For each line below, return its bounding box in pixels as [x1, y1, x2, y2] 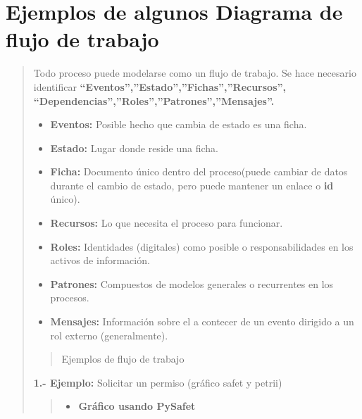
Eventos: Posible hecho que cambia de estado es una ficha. [50, 117, 307, 132]
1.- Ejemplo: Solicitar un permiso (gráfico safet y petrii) [33, 375, 282, 389]
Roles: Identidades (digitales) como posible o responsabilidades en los [50, 239, 354, 254]
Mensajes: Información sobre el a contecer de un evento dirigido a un [50, 314, 354, 329]
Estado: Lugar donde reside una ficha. [50, 140, 218, 155]
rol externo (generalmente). [50, 327, 168, 342]
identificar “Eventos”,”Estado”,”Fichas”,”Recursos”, [33, 79, 286, 94]
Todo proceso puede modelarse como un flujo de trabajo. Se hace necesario [33, 65, 356, 80]
